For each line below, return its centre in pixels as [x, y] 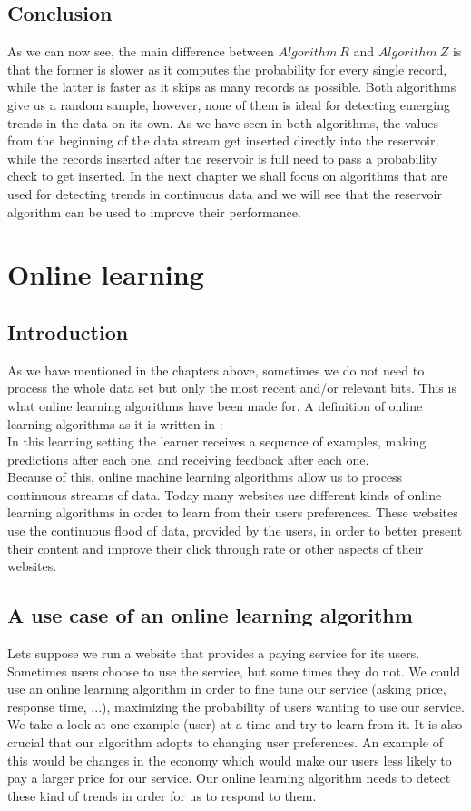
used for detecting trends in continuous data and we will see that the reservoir [225, 193]
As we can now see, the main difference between [141, 51]
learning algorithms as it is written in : [115, 423]
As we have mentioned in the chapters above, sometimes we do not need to [216, 370]
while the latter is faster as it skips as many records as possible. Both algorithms [232, 87]
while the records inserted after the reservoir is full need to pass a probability [222, 158]
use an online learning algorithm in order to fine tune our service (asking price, [227, 689]
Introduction [68, 331]
